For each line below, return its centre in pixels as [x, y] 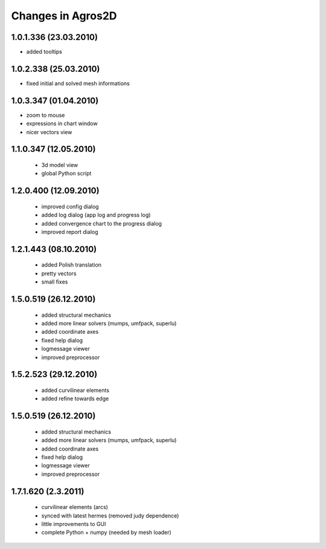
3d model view [60, 165]
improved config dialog [70, 206]
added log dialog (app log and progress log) [96, 215]
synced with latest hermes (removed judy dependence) [110, 515]
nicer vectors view [49, 132]
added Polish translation [72, 265]
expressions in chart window [62, 123]
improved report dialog [70, 232]
